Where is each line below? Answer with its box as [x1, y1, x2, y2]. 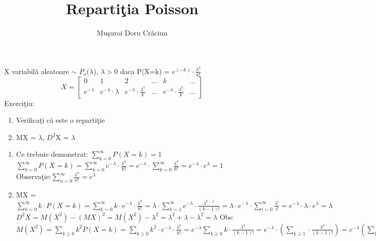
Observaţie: [16, 171, 51, 182]
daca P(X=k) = [120, 65, 170, 76]
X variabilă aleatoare [4, 65, 69, 76]
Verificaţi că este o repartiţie [16, 115, 105, 125]
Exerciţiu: [4, 97, 35, 108]
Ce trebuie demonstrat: [16, 149, 88, 159]
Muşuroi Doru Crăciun [97, 27, 168, 38]
